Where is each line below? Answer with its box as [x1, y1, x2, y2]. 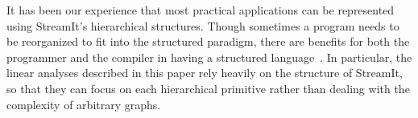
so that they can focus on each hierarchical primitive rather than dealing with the [6, 79, 410, 96]
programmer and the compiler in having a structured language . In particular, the [6, 48, 412, 65]
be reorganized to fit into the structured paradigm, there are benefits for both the [6, 33, 410, 50]
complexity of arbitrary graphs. [6, 96, 161, 112]
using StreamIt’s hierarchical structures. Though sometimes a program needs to [6, 17, 399, 34]
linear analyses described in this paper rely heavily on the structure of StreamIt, [6, 64, 403, 81]
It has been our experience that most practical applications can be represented [6, 2, 395, 18]
